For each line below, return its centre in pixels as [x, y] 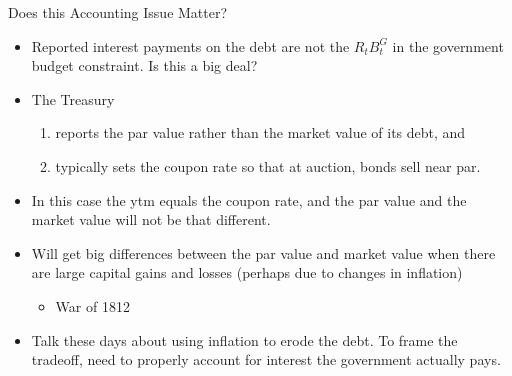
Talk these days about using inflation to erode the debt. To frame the [244, 339]
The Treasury [73, 98]
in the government [448, 45]
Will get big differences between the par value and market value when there [263, 252]
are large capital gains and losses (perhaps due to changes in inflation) [247, 272]
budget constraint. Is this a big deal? [144, 65]
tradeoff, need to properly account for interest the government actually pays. [266, 359]
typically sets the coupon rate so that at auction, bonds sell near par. [268, 165]
